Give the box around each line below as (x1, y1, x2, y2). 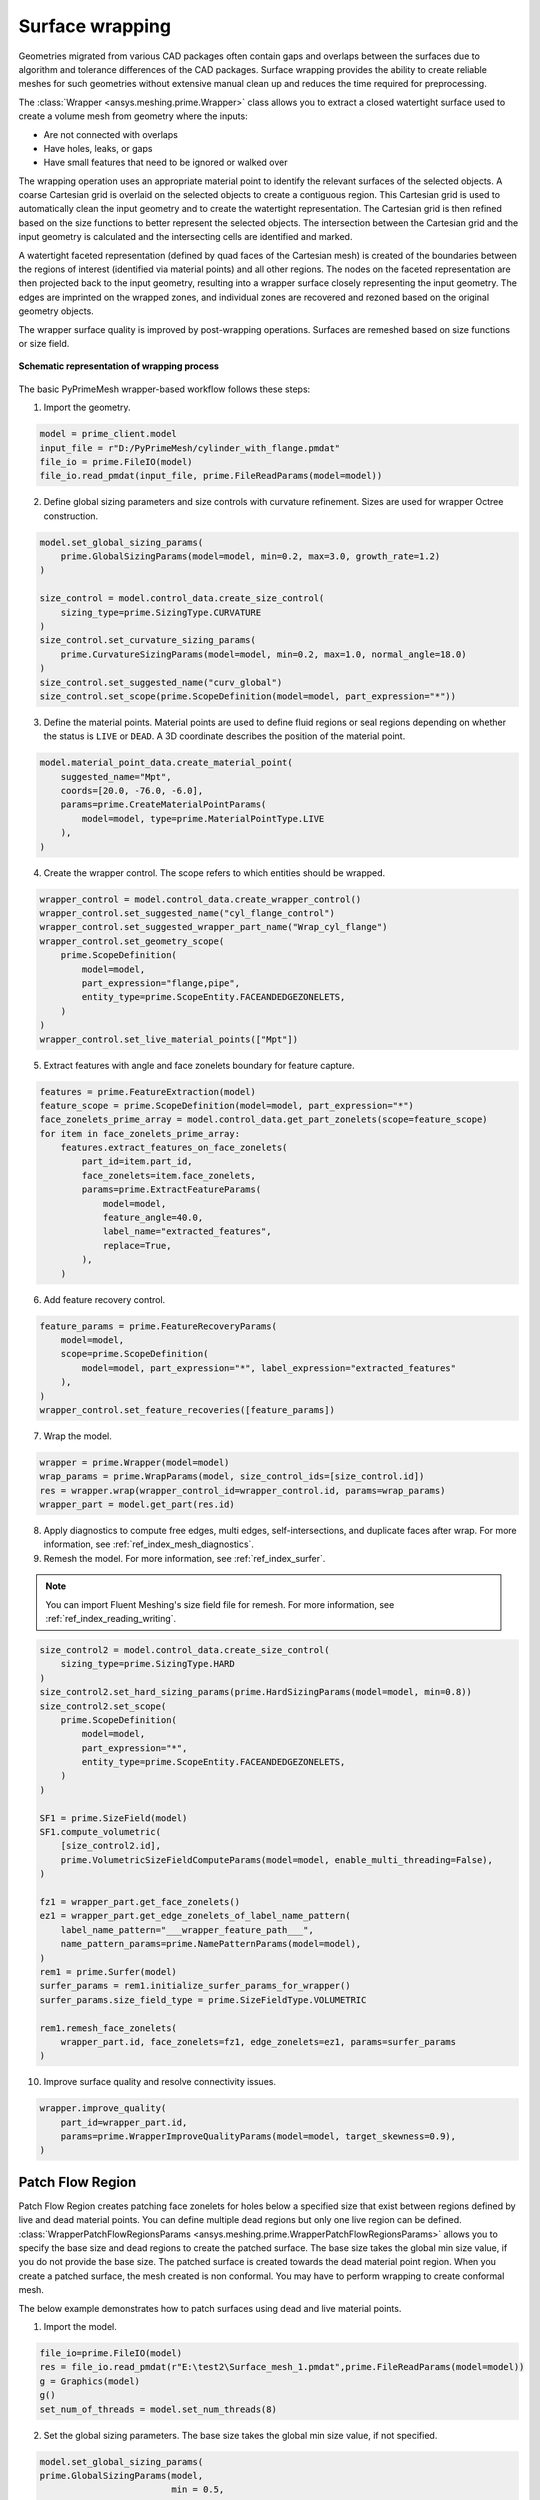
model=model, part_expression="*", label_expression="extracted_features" (81, 1362, 457, 1374)
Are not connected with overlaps (43, 128, 179, 140)
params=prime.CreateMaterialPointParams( (60, 799, 267, 810)
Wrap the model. (43, 1430, 112, 1442)
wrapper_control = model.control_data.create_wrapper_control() (39, 893, 362, 905)
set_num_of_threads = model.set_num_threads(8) (39, 2403, 277, 2415)
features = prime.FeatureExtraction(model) (39, 1086, 257, 1097)
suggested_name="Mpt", (60, 771, 172, 782)
